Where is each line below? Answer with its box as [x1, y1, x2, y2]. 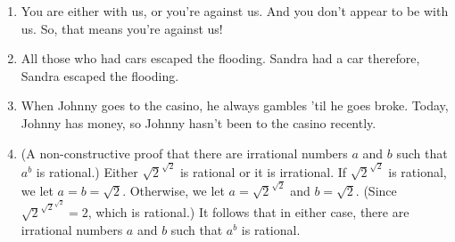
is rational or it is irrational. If [179, 162, 347, 181]
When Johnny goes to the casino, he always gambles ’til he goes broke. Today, [21, 96, 449, 115]
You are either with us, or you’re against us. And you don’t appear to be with [21, 2, 449, 20]
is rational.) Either [36, 162, 138, 181]
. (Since [355, 181, 397, 199]
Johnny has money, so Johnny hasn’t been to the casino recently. [21, 113, 376, 132]
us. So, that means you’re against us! [21, 19, 223, 37]
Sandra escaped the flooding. [21, 66, 179, 85]
